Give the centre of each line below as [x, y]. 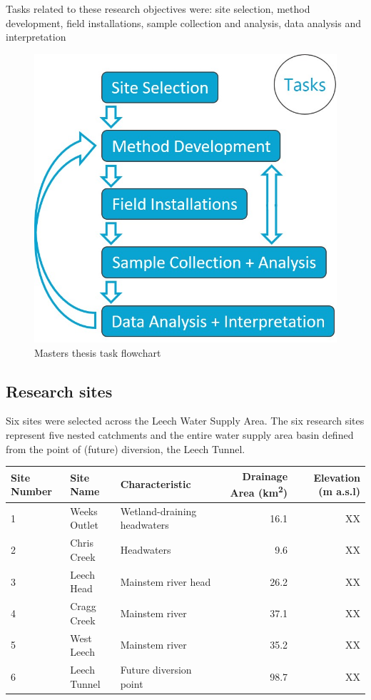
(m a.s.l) [339, 491]
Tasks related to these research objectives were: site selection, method [158, 9]
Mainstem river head [166, 581]
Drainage [265, 476]
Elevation [337, 477]
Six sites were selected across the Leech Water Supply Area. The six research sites [185, 421]
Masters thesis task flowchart [98, 352]
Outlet [84, 525]
